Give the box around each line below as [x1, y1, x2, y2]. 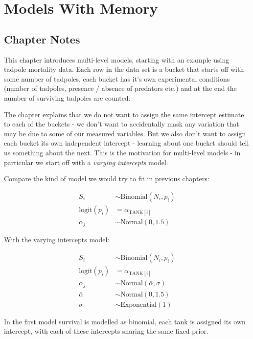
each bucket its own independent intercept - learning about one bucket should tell [4, 138, 249, 148]
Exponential [120, 301, 157, 308]
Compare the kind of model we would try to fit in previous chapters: [4, 173, 209, 184]
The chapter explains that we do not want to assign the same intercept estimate [4, 109, 244, 119]
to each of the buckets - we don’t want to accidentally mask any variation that [4, 119, 239, 129]
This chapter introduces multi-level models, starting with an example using [4, 54, 230, 64]
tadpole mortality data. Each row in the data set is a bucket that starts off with [4, 64, 244, 74]
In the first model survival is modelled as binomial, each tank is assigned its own [4, 316, 246, 326]
